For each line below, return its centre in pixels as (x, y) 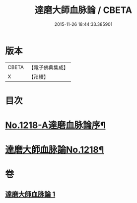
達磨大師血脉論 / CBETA (83, 10)
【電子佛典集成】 (48, 68)
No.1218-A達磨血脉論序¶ (55, 125)
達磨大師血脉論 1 (30, 194)
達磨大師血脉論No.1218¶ (55, 150)
